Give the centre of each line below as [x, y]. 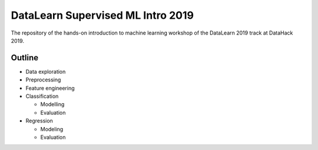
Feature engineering [50, 88]
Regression [39, 121]
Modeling [52, 129]
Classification [42, 96]
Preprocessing [43, 80]
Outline [24, 58]
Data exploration [46, 71]
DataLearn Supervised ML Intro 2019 [102, 15]
